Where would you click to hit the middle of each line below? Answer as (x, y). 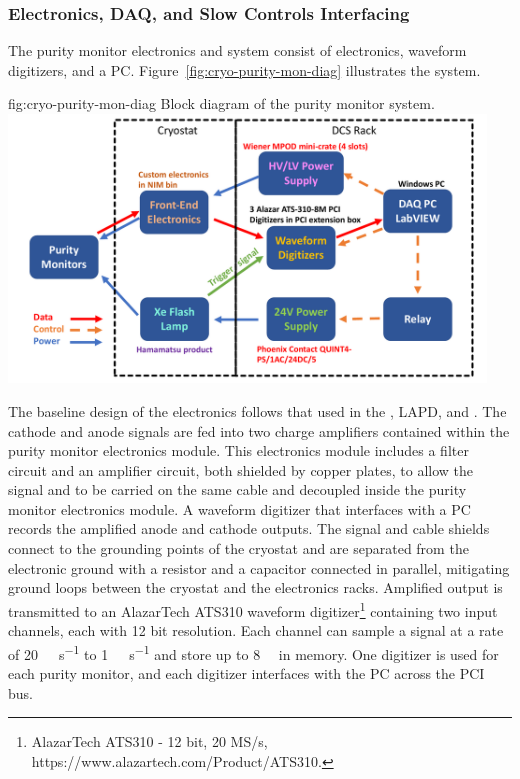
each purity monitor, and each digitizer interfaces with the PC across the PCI (246, 672)
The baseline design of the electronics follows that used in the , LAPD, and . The (257, 410)
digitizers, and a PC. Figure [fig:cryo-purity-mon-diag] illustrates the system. (244, 69)
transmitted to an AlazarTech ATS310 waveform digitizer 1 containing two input (253, 609)
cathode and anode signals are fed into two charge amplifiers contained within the (259, 430)
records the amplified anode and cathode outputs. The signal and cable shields (249, 528)
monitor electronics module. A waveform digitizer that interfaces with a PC (239, 508)
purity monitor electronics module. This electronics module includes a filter (238, 450)
